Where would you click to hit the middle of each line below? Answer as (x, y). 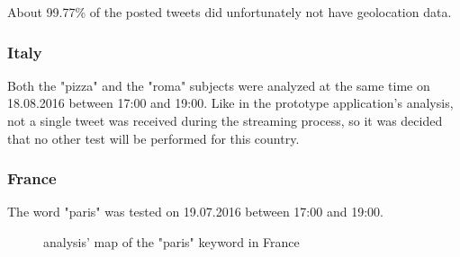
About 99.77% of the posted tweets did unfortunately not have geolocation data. (230, 12)
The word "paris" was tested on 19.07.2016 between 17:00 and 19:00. (195, 212)
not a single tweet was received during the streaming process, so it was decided (225, 120)
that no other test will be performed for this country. (153, 138)
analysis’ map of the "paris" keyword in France (171, 242)
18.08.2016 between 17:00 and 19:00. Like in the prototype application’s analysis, (230, 103)
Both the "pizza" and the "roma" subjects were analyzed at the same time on (219, 85)
